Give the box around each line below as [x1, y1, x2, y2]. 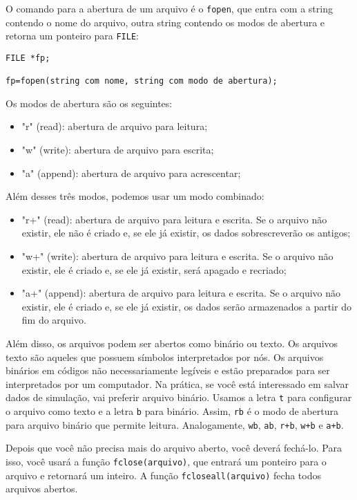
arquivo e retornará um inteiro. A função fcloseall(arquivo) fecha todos [6, 467, 321, 482]
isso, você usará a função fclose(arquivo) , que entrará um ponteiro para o [6, 454, 327, 468]
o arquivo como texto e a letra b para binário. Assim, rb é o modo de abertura [6, 404, 338, 418]
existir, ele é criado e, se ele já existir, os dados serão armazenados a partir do [21, 299, 351, 313]
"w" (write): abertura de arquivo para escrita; [21, 142, 214, 157]
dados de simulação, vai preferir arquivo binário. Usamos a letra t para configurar [6, 390, 352, 405]
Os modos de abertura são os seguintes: [6, 95, 173, 110]
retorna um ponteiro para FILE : [6, 28, 139, 43]
